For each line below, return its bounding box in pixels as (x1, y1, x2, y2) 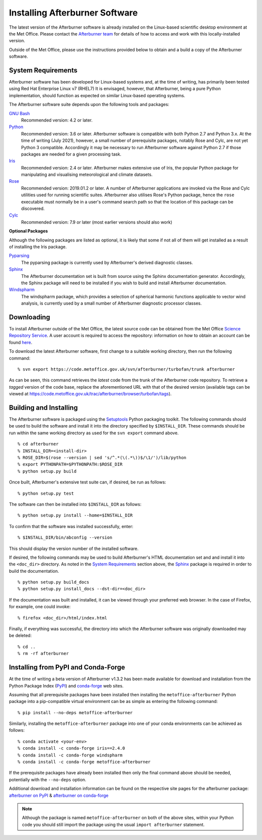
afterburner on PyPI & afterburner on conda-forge (9, 792, 109, 798)
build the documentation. (9, 568, 59, 574)
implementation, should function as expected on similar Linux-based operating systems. (9, 92, 185, 98)
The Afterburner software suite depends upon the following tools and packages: (9, 102, 169, 107)
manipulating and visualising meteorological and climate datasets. (21, 171, 153, 177)
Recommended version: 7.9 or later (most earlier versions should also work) (21, 219, 172, 225)
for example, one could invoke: (9, 604, 71, 610)
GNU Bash (9, 110, 30, 116)
